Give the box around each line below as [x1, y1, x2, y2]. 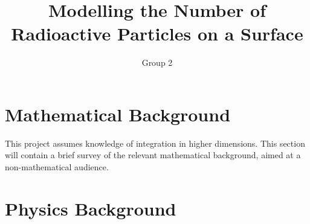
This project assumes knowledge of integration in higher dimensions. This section [5, 136, 305, 149]
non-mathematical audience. [5, 161, 109, 173]
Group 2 [141, 56, 173, 69]
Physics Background [5, 196, 176, 220]
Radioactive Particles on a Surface [11, 21, 303, 46]
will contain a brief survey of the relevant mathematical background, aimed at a [5, 149, 301, 161]
